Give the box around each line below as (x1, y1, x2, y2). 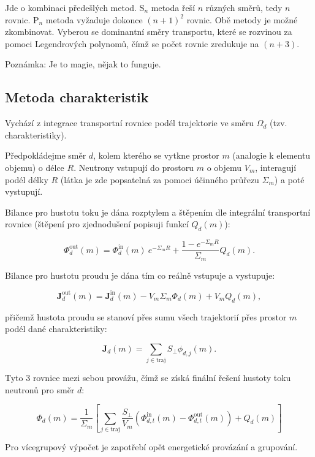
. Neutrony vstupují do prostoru (74, 161, 194, 173)
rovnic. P (5, 13, 39, 26)
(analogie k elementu (232, 149, 311, 162)
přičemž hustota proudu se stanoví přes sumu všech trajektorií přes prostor (5, 310, 287, 323)
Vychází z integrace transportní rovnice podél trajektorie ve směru (5, 116, 254, 129)
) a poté (274, 173, 305, 186)
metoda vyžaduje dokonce (45, 13, 143, 26)
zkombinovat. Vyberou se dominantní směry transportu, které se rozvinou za (5, 25, 292, 38)
